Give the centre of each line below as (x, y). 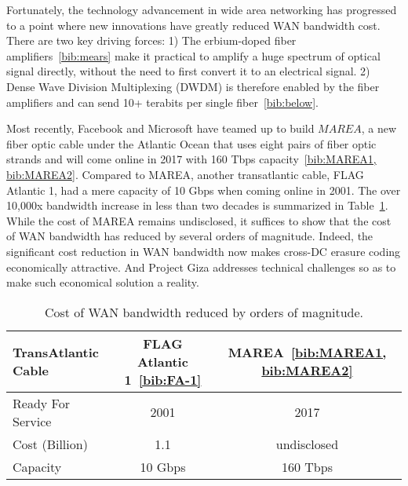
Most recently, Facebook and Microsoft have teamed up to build (160, 128)
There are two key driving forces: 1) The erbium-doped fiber (151, 40)
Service (32, 421)
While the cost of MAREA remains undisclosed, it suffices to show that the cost (199, 220)
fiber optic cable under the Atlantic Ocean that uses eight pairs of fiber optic (191, 143)
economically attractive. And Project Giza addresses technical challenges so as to (201, 267)
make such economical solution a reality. (103, 282)
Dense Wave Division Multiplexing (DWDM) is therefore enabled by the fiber (193, 86)
